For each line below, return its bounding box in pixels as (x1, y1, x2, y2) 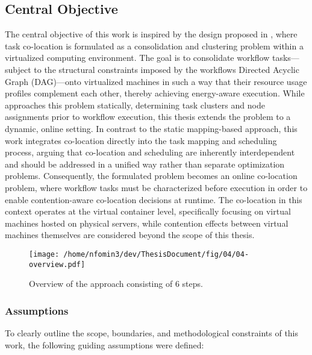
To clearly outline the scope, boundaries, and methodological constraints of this (5, 327, 299, 339)
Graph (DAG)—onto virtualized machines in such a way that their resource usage (5, 75, 307, 87)
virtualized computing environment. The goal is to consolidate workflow (5, 51, 270, 64)
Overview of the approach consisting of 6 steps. (29, 277, 203, 290)
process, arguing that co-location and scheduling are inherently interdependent (5, 146, 295, 159)
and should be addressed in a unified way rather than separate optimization (5, 157, 285, 170)
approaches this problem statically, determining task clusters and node (5, 98, 265, 111)
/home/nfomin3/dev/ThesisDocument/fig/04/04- (63, 250, 249, 259)
